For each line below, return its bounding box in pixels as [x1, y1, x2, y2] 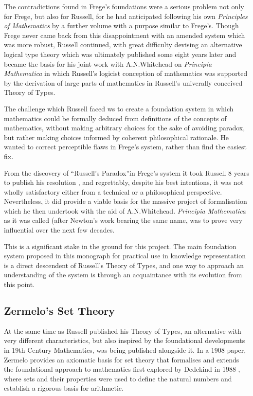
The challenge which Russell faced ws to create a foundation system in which [4, 103, 234, 113]
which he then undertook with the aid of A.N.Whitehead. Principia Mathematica [4, 205, 246, 216]
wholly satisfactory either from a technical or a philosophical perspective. [4, 186, 222, 197]
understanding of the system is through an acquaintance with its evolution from [4, 270, 242, 280]
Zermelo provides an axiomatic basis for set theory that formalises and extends [4, 354, 239, 364]
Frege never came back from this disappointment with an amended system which [4, 30, 245, 40]
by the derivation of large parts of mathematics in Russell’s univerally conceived [4, 77, 243, 88]
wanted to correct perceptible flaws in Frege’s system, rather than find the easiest [4, 142, 247, 152]
